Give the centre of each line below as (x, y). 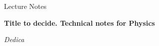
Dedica (14, 39)
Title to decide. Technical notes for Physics (79, 23)
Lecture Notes (25, 6)
